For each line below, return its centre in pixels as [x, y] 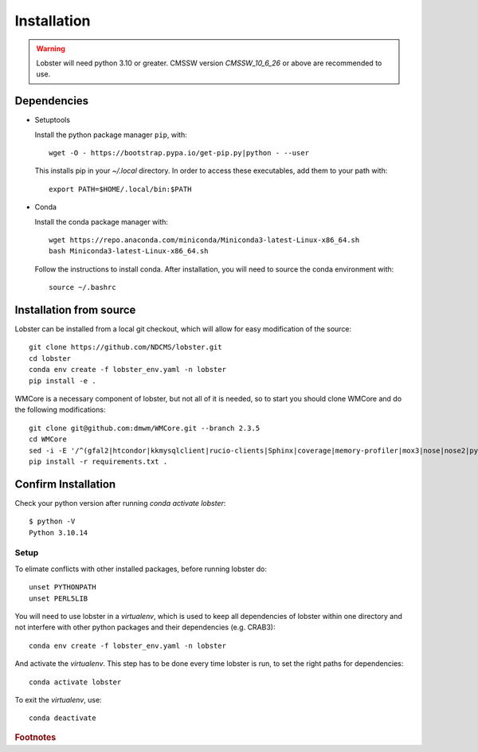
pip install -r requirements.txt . [98, 461]
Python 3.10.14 [59, 533]
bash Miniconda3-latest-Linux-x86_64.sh [129, 251]
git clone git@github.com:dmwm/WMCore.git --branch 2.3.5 [145, 428]
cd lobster [50, 358]
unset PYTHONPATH [63, 587]
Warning [51, 49]
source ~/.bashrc [82, 288]
